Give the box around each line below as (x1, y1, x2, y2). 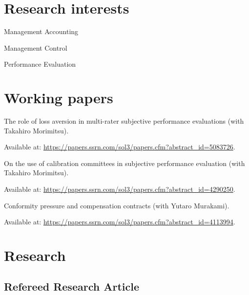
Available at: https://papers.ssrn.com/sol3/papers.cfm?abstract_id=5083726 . (4, 142, 235, 152)
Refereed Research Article (4, 278, 139, 294)
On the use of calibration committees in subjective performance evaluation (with (4, 158, 245, 168)
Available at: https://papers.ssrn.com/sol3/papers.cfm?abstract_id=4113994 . (4, 217, 235, 227)
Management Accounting (4, 26, 79, 37)
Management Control (4, 42, 67, 53)
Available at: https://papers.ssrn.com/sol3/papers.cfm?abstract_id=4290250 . (4, 184, 235, 194)
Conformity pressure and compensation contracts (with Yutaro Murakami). (4, 200, 229, 210)
